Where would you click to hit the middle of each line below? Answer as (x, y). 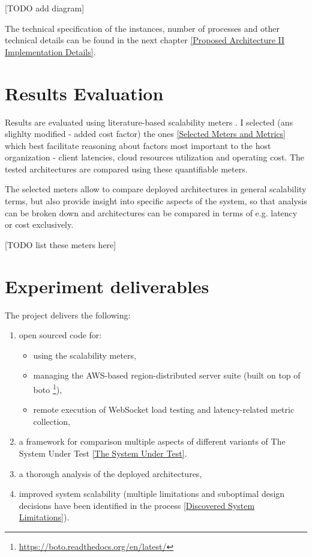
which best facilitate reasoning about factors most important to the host (138, 145)
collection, (52, 421)
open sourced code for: (60, 335)
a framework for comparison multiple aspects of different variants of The (152, 441)
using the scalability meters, (85, 355)
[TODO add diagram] (45, 8)
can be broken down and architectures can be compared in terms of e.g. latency (151, 212)
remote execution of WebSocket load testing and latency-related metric (164, 409)
